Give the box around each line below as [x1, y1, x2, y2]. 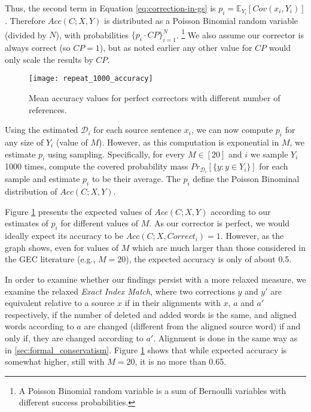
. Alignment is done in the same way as [153, 331, 298, 344]
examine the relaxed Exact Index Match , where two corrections [5, 284, 235, 297]
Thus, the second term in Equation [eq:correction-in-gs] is [5, 2, 216, 14]
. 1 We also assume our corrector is [176, 26, 304, 41]
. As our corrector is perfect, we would [149, 217, 290, 229]
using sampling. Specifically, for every [47, 147, 185, 160]
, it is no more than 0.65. [135, 355, 227, 368]
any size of [5, 135, 44, 148]
